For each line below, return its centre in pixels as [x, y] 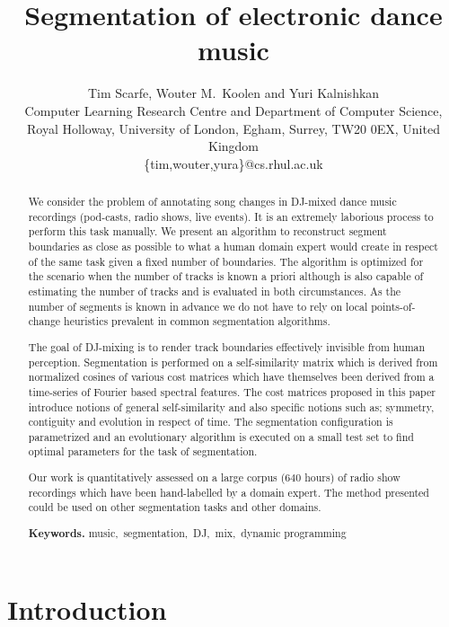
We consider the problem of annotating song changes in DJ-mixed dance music [212, 202]
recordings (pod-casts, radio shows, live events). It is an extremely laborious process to [231, 216]
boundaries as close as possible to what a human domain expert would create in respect [233, 247]
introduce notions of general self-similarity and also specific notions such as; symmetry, [231, 406]
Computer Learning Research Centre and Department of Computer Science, [233, 110]
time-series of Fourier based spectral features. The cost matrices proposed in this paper [232, 391]
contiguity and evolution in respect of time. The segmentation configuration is [211, 422]
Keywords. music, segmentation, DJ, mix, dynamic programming [187, 533]
